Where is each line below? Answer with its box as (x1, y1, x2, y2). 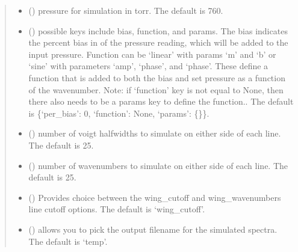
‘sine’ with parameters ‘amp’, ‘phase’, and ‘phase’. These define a (28, 60, 269, 72)
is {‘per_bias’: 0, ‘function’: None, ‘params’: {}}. (28, 106, 210, 119)
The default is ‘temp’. (28, 235, 108, 247)
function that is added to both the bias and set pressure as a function (28, 71, 285, 84)
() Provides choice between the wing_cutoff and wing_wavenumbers (28, 191, 281, 203)
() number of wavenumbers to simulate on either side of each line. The (28, 159, 288, 171)
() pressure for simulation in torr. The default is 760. (28, 4, 223, 16)
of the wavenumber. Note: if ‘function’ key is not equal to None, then (28, 83, 284, 96)
